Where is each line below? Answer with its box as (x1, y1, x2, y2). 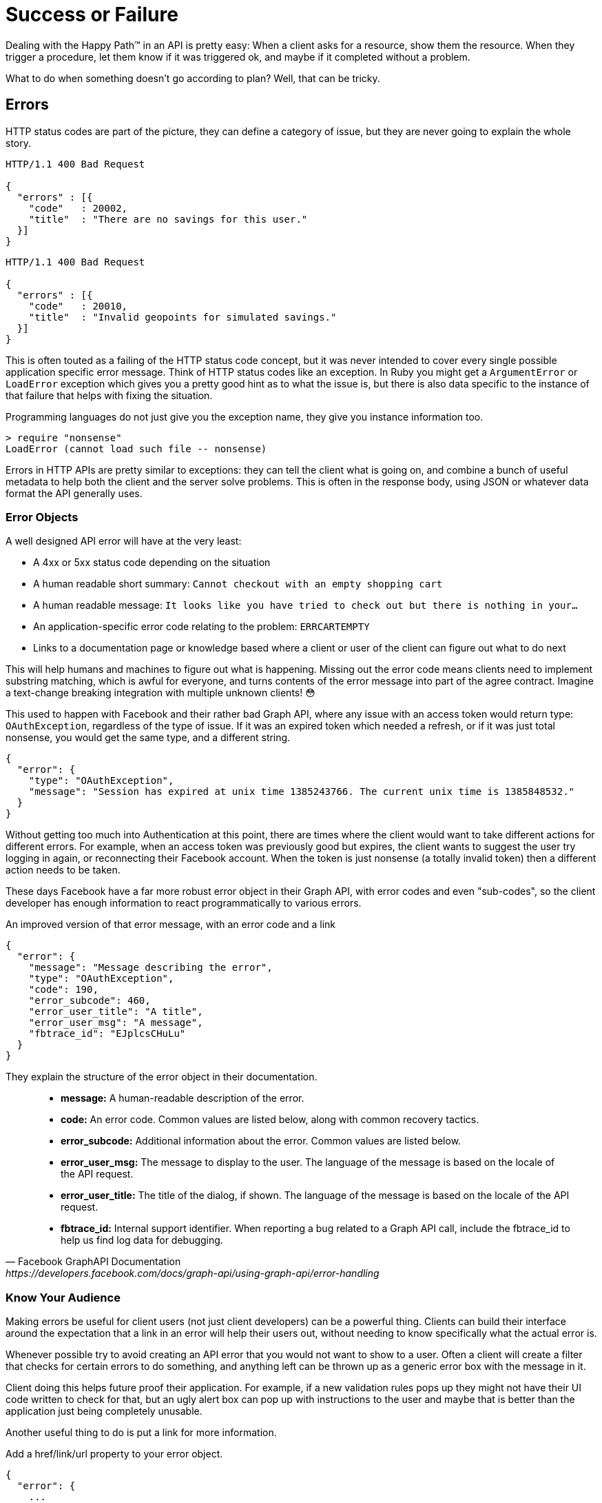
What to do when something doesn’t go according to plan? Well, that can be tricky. (6, 72, 380, 84)
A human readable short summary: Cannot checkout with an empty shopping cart (33, 578, 443, 590)
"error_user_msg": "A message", (28, 1017, 203, 1029)
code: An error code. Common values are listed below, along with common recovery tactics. (61, 1113, 479, 1126)
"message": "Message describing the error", (28, 962, 273, 974)
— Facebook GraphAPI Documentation (6, 1255, 181, 1268)
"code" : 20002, (28, 202, 128, 214)
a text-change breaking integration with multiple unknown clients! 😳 (6, 687, 315, 699)
